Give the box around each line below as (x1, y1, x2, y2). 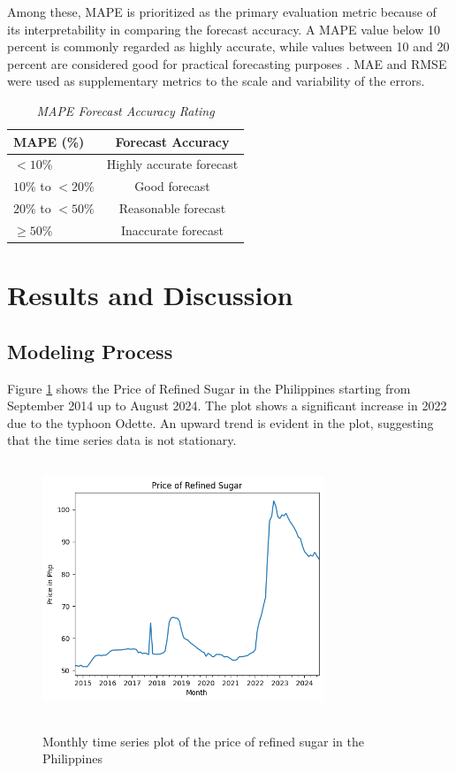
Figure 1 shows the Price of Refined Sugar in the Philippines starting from (7, 379, 411, 397)
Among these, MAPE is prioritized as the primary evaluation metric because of (7, 3, 437, 20)
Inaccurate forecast (120, 220, 224, 239)
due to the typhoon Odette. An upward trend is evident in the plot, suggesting (7, 413, 434, 432)
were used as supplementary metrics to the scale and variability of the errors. (7, 72, 425, 90)
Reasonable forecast (118, 199, 226, 218)
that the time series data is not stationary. (7, 431, 237, 449)
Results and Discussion (7, 277, 293, 313)
